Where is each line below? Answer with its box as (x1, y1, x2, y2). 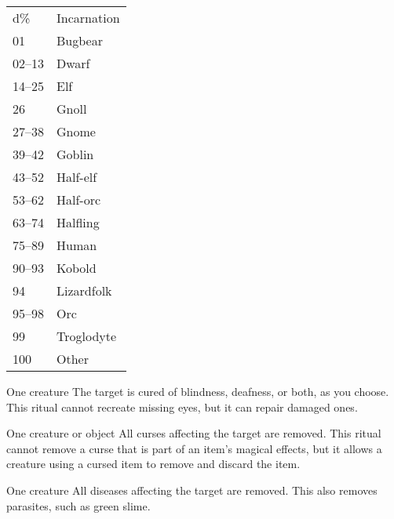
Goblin (57, 145, 94, 163)
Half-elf (57, 168, 97, 186)
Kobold (57, 259, 97, 277)
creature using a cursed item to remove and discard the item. (6, 455, 301, 472)
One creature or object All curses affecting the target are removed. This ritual (6, 425, 381, 441)
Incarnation (57, 9, 120, 27)
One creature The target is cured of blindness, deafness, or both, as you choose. (6, 383, 389, 399)
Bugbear (57, 31, 103, 49)
